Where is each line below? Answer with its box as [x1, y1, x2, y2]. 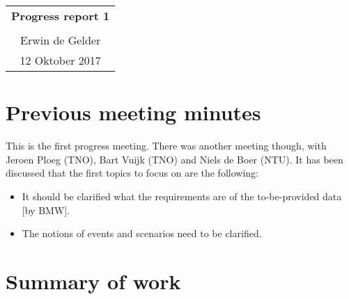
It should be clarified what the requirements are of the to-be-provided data [22, 188, 342, 203]
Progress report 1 [11, 8, 110, 24]
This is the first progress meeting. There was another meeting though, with [6, 138, 327, 153]
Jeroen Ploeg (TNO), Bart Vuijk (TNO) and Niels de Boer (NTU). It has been [6, 152, 343, 166]
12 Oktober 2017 [20, 52, 101, 68]
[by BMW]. [22, 202, 70, 217]
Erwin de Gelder [20, 32, 101, 48]
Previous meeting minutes [6, 98, 261, 127]
